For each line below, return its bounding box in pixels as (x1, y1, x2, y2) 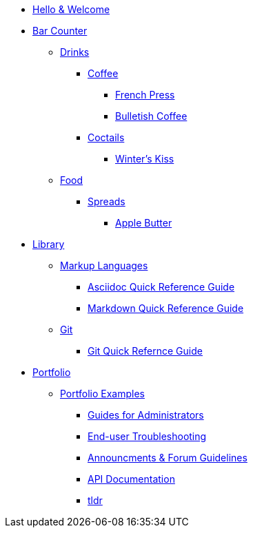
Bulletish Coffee (115, 110, 188, 122)
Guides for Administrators (88, 409, 204, 421)
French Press (115, 89, 175, 101)
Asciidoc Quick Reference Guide (88, 281, 235, 293)
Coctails (88, 132, 125, 143)
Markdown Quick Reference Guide (88, 302, 244, 314)
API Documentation (88, 473, 175, 485)
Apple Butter (115, 217, 172, 229)
